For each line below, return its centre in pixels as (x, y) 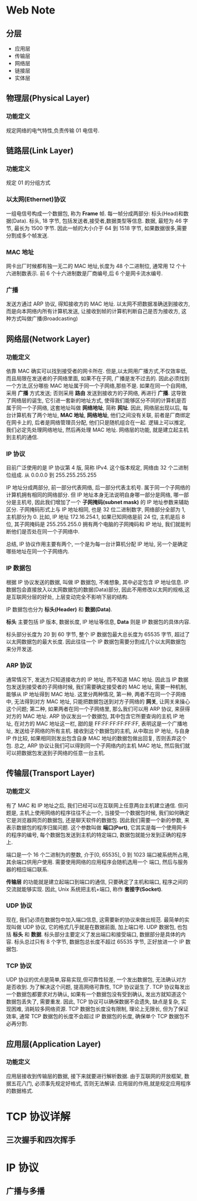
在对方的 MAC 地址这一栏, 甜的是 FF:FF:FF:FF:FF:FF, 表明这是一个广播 (98, 723)
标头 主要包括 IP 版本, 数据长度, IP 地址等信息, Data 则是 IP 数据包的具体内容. (98, 622)
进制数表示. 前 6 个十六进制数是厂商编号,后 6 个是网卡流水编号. (87, 273)
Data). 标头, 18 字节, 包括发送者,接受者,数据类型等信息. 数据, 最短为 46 (97, 220)
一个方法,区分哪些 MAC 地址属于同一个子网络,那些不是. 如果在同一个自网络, (97, 385)
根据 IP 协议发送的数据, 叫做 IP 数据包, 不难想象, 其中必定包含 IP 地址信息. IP (98, 582)
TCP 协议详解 (38, 1116)
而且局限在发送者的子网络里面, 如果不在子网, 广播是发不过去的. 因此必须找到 (98, 378)
